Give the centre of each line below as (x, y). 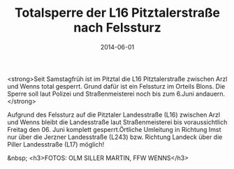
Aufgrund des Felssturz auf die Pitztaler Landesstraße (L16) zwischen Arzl (114, 115)
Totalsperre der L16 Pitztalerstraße (117, 13)
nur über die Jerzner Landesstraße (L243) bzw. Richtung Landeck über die (115, 137)
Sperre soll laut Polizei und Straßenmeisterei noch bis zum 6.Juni (101, 94)
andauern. (210, 94)
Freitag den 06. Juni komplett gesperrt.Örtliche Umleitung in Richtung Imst (114, 129)
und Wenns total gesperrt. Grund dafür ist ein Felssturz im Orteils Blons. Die (116, 86)
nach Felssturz (117, 28)
